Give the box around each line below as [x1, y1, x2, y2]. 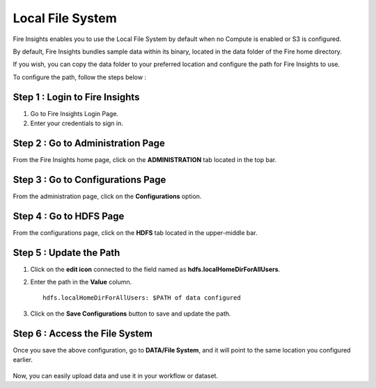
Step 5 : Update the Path [13, 247, 120, 259]
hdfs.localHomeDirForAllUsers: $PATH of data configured [42, 294, 242, 302]
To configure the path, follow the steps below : [13, 73, 146, 81]
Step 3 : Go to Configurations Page [13, 174, 166, 186]
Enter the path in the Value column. [30, 278, 132, 286]
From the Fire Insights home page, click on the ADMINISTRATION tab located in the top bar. [13, 155, 277, 163]
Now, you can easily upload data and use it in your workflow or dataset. [13, 371, 219, 380]
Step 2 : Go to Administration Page [13, 137, 165, 149]
